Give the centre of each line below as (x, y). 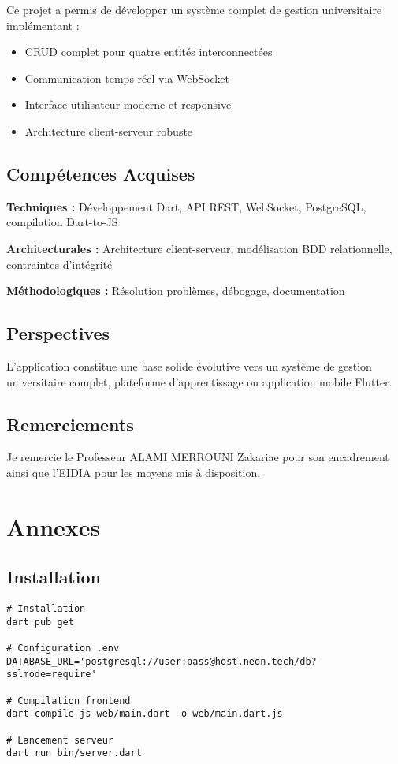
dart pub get (40, 622)
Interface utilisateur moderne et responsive (128, 104)
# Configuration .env (63, 648)
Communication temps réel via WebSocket (127, 78)
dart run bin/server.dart (74, 753)
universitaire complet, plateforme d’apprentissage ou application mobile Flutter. (199, 381)
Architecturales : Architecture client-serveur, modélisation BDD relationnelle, (199, 248)
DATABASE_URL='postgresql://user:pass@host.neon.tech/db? (162, 661)
